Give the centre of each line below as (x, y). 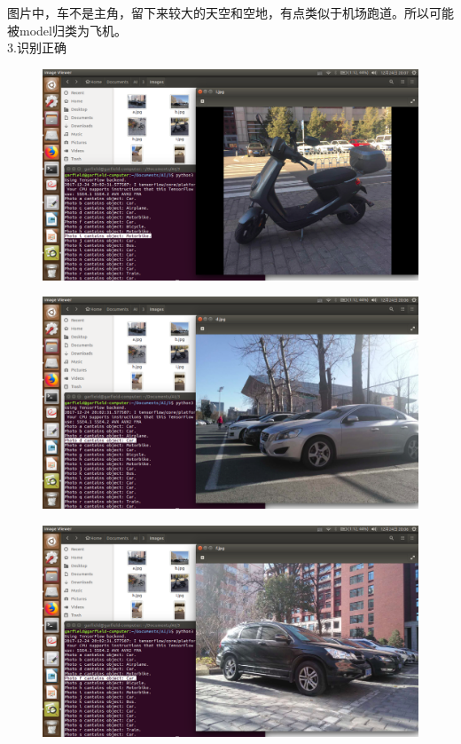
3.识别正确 (37, 47)
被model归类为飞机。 (67, 30)
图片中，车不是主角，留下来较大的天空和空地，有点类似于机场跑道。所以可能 (230, 12)
